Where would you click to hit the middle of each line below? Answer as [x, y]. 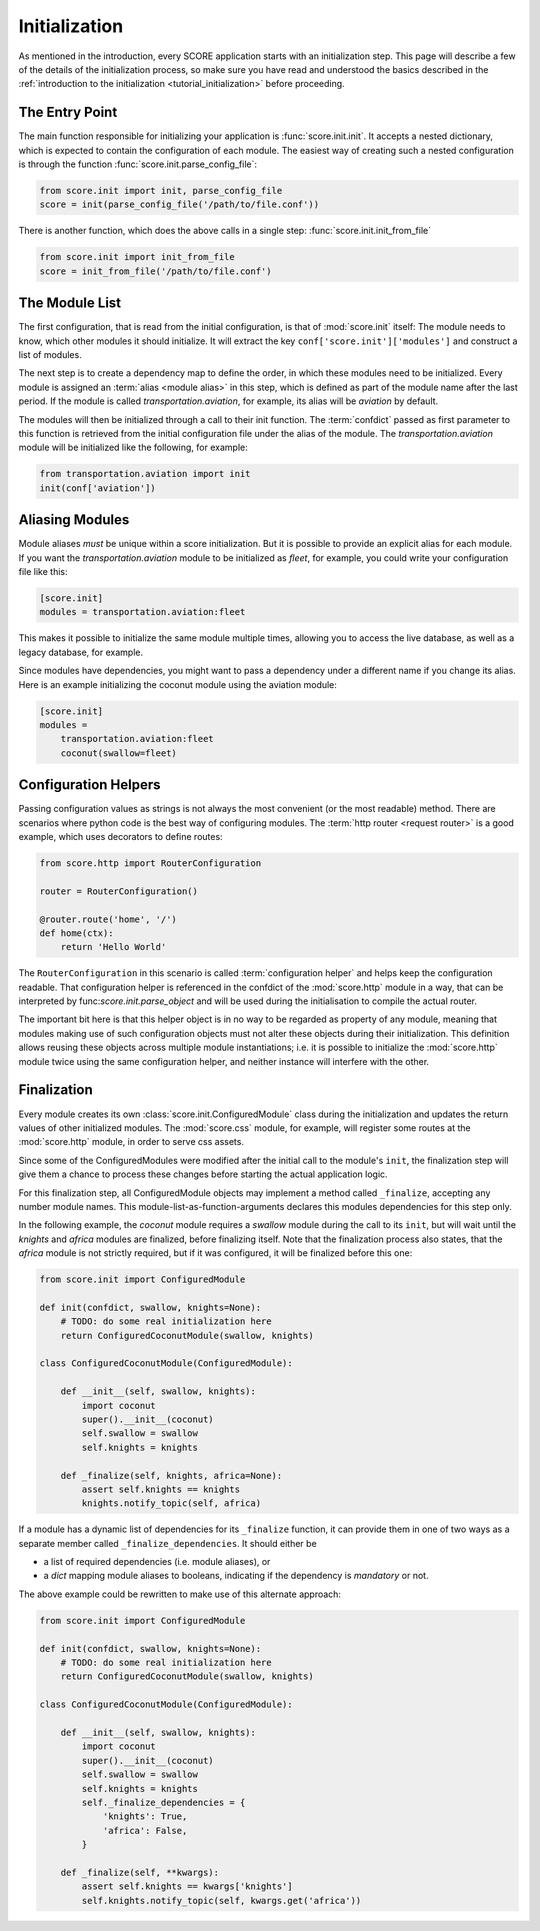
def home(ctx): [76, 933]
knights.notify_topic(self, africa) [171, 1503]
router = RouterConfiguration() [119, 891]
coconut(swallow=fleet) [118, 753]
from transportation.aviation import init [145, 474]
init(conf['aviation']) [98, 488]
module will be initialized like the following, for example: [133, 447]
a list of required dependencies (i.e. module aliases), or [157, 1562]
